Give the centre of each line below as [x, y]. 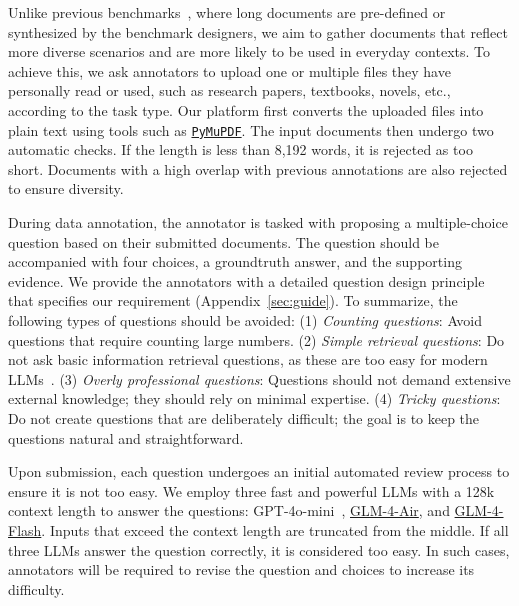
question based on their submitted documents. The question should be [224, 241]
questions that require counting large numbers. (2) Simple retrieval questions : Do [256, 339]
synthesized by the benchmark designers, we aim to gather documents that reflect [258, 31]
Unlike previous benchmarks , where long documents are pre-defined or [227, 12]
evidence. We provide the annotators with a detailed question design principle [246, 280]
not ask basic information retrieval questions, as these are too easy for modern [248, 359]
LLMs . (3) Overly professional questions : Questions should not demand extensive [259, 378]
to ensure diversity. [66, 188]
